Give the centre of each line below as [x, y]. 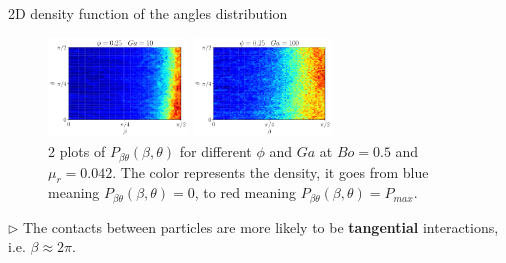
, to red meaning [245, 192]
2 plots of [77, 151]
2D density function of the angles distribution [148, 13]
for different [215, 151]
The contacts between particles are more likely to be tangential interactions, [261, 226]
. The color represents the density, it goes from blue [270, 171]
